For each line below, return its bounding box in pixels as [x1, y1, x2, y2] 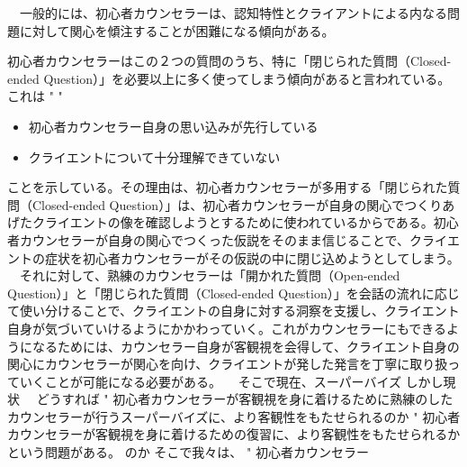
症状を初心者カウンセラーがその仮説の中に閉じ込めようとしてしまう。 [44, 248, 460, 267]
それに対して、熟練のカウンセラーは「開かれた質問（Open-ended [19, 266, 400, 285]
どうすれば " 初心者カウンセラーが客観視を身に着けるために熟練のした [36, 389, 454, 408]
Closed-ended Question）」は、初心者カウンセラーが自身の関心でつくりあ [31, 195, 455, 214]
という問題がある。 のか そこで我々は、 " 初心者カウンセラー [7, 443, 369, 462]
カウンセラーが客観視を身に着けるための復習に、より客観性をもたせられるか [7, 425, 461, 444]
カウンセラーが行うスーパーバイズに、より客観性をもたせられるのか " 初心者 [7, 407, 461, 426]
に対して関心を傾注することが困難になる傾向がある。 [19, 21, 335, 40]
